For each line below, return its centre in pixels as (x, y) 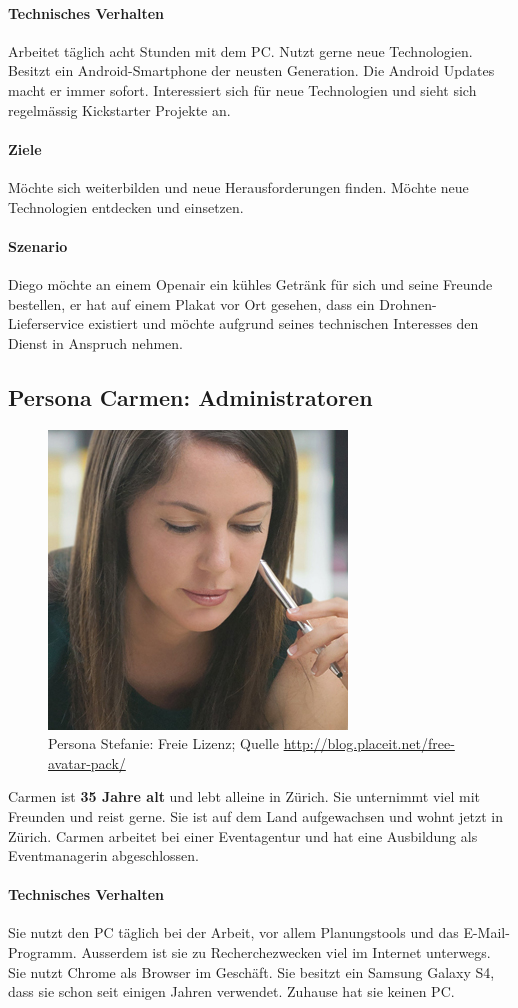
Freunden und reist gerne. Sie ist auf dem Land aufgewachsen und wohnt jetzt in (256, 815)
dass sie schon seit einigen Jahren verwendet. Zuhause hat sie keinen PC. (231, 991)
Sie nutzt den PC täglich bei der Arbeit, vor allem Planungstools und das (233, 932)
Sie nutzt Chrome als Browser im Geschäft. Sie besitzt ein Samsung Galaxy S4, (251, 971)
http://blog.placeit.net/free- (369, 743)
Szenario (38, 245)
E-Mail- (486, 932)
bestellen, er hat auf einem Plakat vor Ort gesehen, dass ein (191, 303)
